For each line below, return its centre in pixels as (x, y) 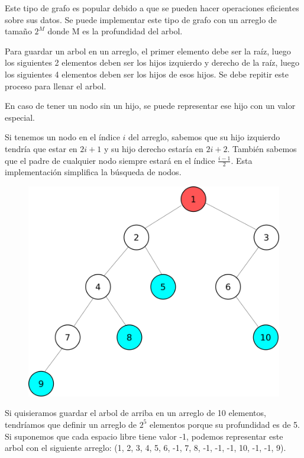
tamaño (18, 31)
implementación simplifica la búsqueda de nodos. (93, 172)
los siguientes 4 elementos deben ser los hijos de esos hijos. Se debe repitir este (147, 74)
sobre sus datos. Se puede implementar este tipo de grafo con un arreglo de (141, 19)
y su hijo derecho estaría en (153, 148)
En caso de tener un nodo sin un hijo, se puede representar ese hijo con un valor (150, 106)
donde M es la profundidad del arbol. (115, 31)
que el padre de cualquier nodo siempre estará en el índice (110, 160)
